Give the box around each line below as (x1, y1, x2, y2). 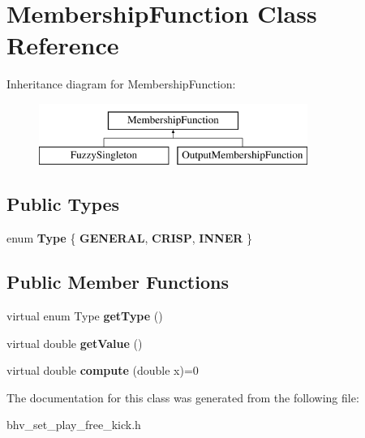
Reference (6, 28, 119, 62)
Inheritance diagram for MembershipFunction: (6, 75, 236, 92)
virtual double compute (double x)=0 (6, 362, 199, 379)
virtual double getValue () (6, 334, 143, 351)
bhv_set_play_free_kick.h (6, 416, 141, 433)
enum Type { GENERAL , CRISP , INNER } (6, 230, 253, 247)
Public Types (6, 191, 120, 217)
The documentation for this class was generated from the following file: (6, 389, 359, 406)
